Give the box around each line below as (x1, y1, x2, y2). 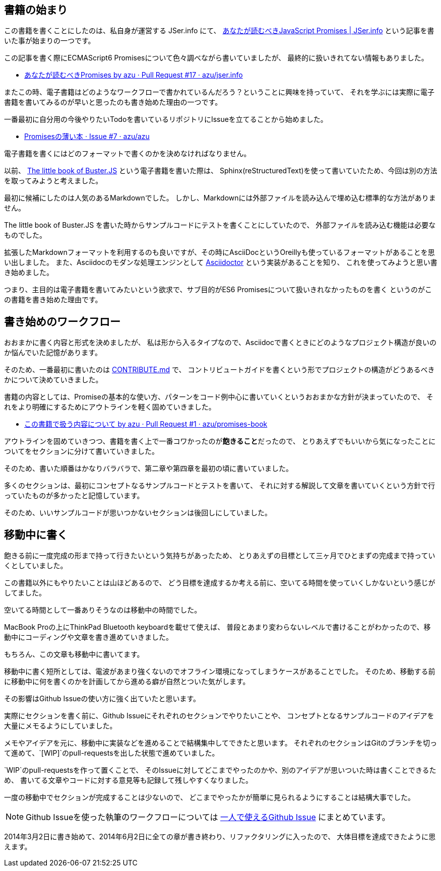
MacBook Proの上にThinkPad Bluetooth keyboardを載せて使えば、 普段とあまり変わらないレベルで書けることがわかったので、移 (4, 623, 431, 632)
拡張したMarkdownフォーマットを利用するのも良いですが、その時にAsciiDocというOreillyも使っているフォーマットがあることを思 (4, 248, 435, 257)
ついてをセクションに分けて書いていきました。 (4, 447, 159, 456)
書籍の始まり (4, 4, 68, 16)
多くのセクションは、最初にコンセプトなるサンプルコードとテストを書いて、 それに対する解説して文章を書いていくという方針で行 (4, 481, 435, 490)
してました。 (4, 588, 46, 597)
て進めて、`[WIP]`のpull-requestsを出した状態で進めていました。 (4, 749, 219, 758)
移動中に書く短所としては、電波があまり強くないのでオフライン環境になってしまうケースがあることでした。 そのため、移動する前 (4, 667, 435, 676)
